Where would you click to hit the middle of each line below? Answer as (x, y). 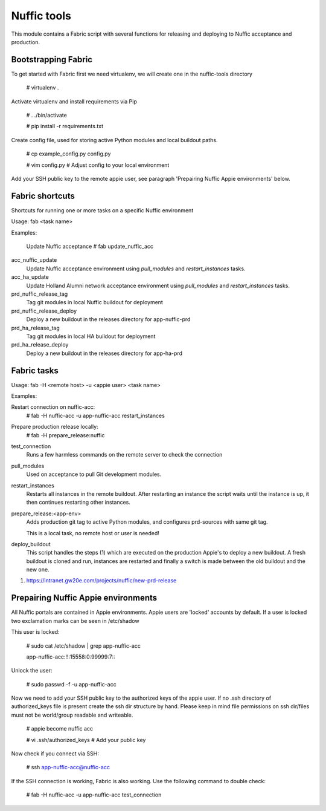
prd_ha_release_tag (35, 328)
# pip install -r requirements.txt (65, 126)
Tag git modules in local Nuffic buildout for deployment (94, 302)
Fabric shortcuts (43, 196)
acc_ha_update (30, 277)
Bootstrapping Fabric (52, 60)
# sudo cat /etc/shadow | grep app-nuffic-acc (84, 646)
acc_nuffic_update (34, 260)
